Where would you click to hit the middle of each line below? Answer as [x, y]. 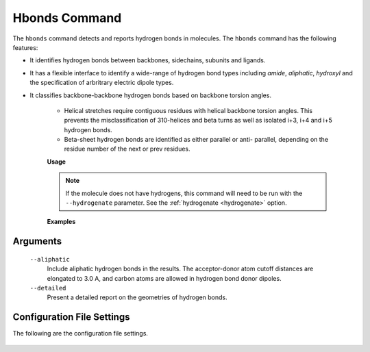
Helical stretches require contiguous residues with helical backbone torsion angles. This [188, 110]
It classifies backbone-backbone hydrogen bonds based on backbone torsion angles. [151, 95]
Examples [61, 222]
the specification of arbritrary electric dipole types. [102, 83]
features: [25, 47]
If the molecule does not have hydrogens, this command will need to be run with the [184, 193]
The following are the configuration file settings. [81, 334]
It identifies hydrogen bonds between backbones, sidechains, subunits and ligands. [148, 60]
